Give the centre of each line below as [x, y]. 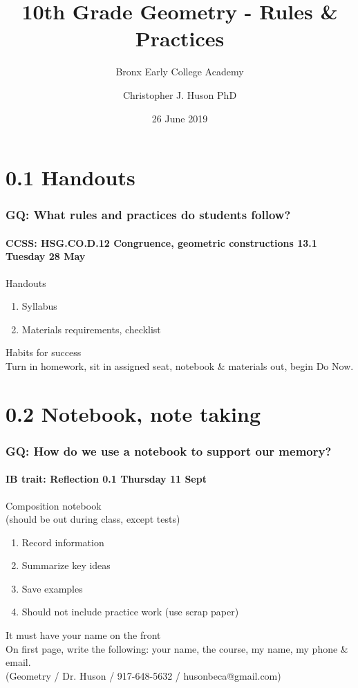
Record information [63, 542]
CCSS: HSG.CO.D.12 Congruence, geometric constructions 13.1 [161, 242]
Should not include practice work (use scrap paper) [130, 612]
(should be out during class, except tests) [93, 519]
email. [18, 662]
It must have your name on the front [83, 635]
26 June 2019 [180, 118]
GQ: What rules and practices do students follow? [148, 215]
